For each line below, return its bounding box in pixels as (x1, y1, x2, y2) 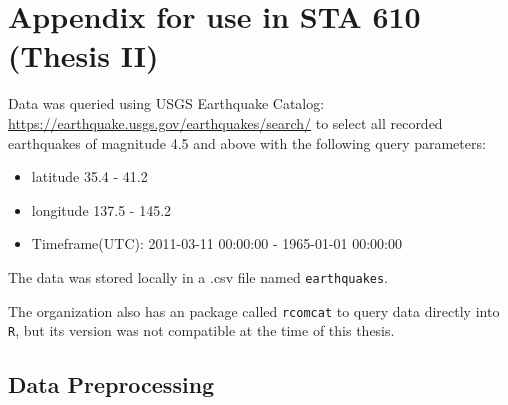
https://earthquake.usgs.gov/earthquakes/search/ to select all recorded (8, 112, 443, 133)
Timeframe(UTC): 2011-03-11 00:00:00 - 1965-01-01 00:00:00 (31, 233, 403, 254)
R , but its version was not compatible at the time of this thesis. (8, 320, 395, 341)
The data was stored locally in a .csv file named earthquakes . (8, 266, 389, 287)
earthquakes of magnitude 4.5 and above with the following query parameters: (8, 132, 486, 153)
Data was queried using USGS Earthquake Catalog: (8, 93, 325, 114)
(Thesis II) (8, 35, 159, 76)
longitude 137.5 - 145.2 (31, 199, 172, 220)
